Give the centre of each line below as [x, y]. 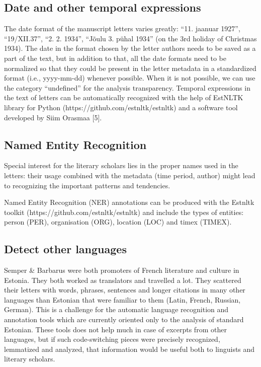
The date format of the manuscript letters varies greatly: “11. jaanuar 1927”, [122, 28]
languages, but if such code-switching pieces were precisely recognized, [112, 339]
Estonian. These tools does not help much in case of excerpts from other [115, 329]
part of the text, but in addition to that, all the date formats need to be [115, 58]
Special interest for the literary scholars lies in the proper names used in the [121, 165]
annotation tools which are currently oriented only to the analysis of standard [124, 319]
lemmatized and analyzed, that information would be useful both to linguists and [129, 349]
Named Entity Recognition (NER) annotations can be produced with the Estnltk [129, 202]
